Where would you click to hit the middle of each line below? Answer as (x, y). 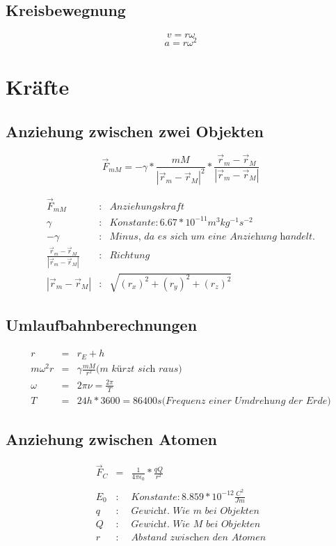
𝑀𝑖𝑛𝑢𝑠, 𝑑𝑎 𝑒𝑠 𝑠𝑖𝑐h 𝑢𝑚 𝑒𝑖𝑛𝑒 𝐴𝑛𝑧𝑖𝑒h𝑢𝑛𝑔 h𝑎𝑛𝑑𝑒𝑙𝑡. (212, 236)
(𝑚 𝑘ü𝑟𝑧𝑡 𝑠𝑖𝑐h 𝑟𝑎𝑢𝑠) (139, 369)
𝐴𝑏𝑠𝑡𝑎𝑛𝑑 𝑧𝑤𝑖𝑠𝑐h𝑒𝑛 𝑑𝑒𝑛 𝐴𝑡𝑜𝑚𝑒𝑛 (199, 538)
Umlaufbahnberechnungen (102, 325)
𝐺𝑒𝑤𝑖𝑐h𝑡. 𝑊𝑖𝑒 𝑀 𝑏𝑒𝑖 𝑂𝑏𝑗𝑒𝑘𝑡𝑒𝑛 (196, 525)
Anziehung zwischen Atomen (111, 439)
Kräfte (38, 87)
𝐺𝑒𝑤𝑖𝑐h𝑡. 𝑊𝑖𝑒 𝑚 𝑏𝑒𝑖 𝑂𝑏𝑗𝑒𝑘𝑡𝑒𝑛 (195, 512)
